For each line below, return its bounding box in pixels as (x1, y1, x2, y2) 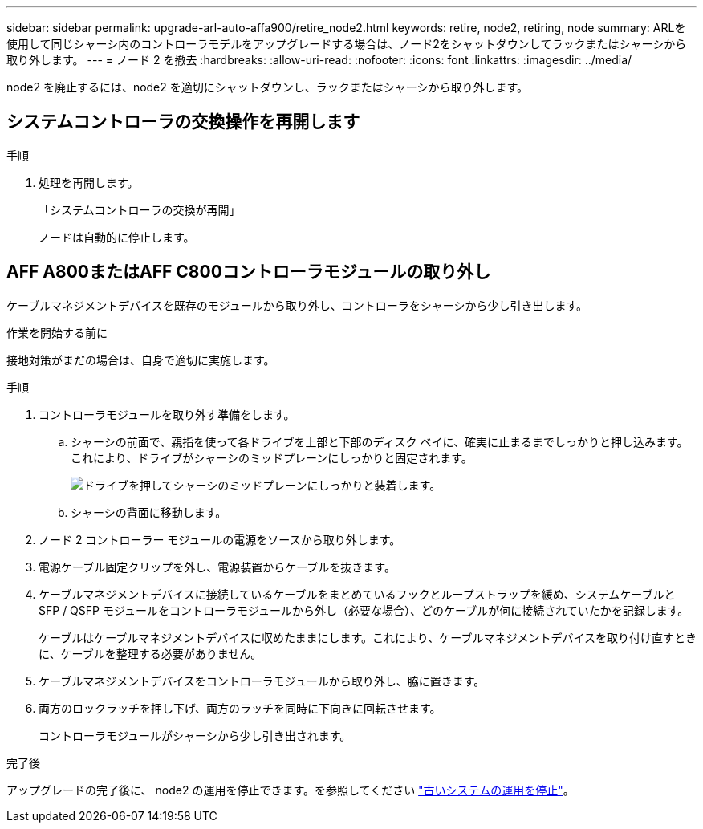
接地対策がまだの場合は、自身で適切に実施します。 (6, 352, 275, 367)
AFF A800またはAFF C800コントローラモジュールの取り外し (6, 262, 491, 282)
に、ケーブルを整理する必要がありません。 (39, 646, 262, 660)
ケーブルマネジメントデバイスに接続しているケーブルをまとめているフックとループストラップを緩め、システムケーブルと (39, 587, 676, 601)
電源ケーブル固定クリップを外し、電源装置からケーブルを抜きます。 (39, 559, 396, 574)
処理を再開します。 (39, 175, 139, 189)
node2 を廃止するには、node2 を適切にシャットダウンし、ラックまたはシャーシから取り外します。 (6, 80, 529, 94)
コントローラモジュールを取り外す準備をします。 (39, 407, 295, 421)
